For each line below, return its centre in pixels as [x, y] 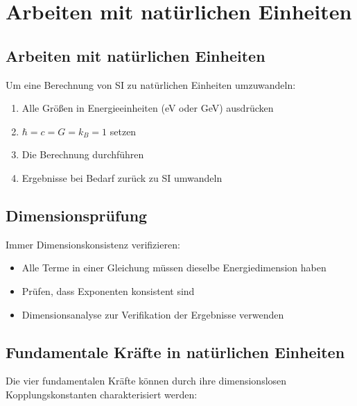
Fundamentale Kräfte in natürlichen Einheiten [175, 352]
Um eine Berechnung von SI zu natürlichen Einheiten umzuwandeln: [151, 84]
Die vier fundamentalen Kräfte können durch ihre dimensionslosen [146, 381]
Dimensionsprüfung [77, 215]
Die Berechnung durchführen [83, 154]
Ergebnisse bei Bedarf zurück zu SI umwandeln [122, 177]
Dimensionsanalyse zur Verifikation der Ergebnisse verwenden [153, 314]
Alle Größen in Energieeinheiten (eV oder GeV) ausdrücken [148, 108]
